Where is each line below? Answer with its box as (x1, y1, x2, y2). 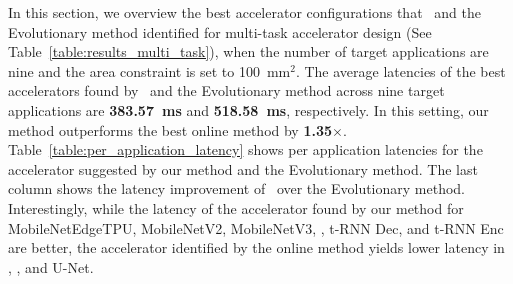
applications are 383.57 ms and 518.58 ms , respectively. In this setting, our (8, 99, 489, 120)
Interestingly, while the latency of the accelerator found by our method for (8, 197, 464, 218)
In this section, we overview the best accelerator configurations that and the (8, 2, 481, 22)
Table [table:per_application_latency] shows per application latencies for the (8, 139, 483, 160)
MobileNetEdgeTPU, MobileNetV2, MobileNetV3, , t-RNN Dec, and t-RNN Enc (8, 217, 504, 238)
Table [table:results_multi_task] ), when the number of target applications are (8, 41, 489, 62)
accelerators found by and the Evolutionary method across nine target (8, 80, 445, 101)
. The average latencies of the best (295, 60, 506, 81)
